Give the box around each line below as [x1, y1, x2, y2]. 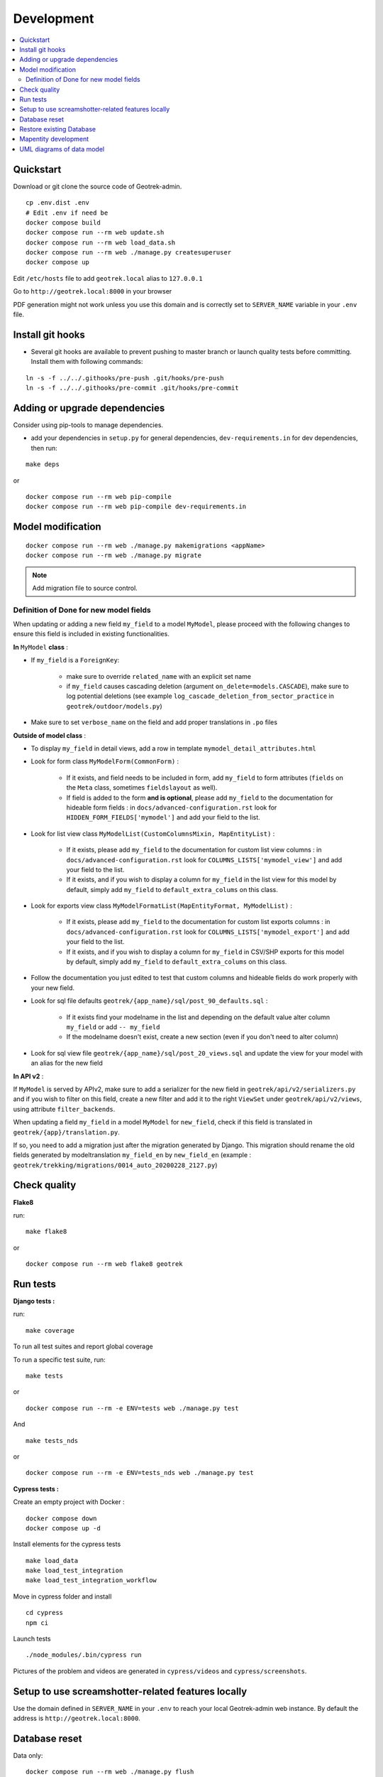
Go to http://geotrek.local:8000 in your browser [13, 287, 172, 296]
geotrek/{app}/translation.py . [13, 1127, 121, 1137]
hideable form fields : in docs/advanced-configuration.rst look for [66, 803, 277, 812]
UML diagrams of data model [19, 144, 105, 153]
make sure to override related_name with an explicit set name [66, 672, 252, 680]
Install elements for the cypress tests [13, 1540, 121, 1549]
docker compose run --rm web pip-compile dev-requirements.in [26, 503, 247, 511]
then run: [30, 444, 58, 452]
